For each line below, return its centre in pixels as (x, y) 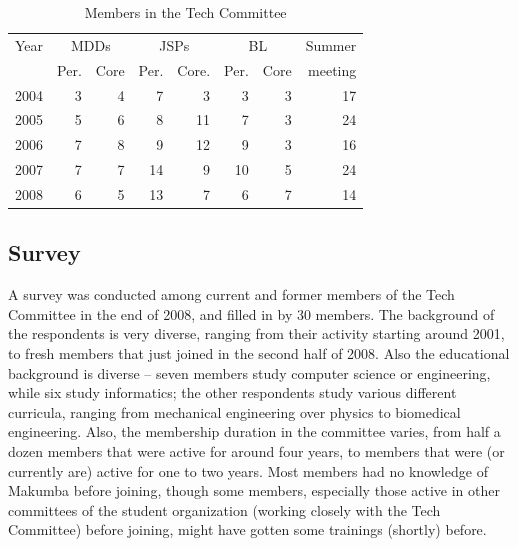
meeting (332, 69)
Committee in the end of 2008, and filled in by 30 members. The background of (251, 313)
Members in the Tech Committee (185, 12)
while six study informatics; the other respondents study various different (232, 392)
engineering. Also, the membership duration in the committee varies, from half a (254, 431)
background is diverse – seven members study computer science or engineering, (249, 372)
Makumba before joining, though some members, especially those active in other (254, 490)
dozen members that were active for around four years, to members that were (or (256, 450)
